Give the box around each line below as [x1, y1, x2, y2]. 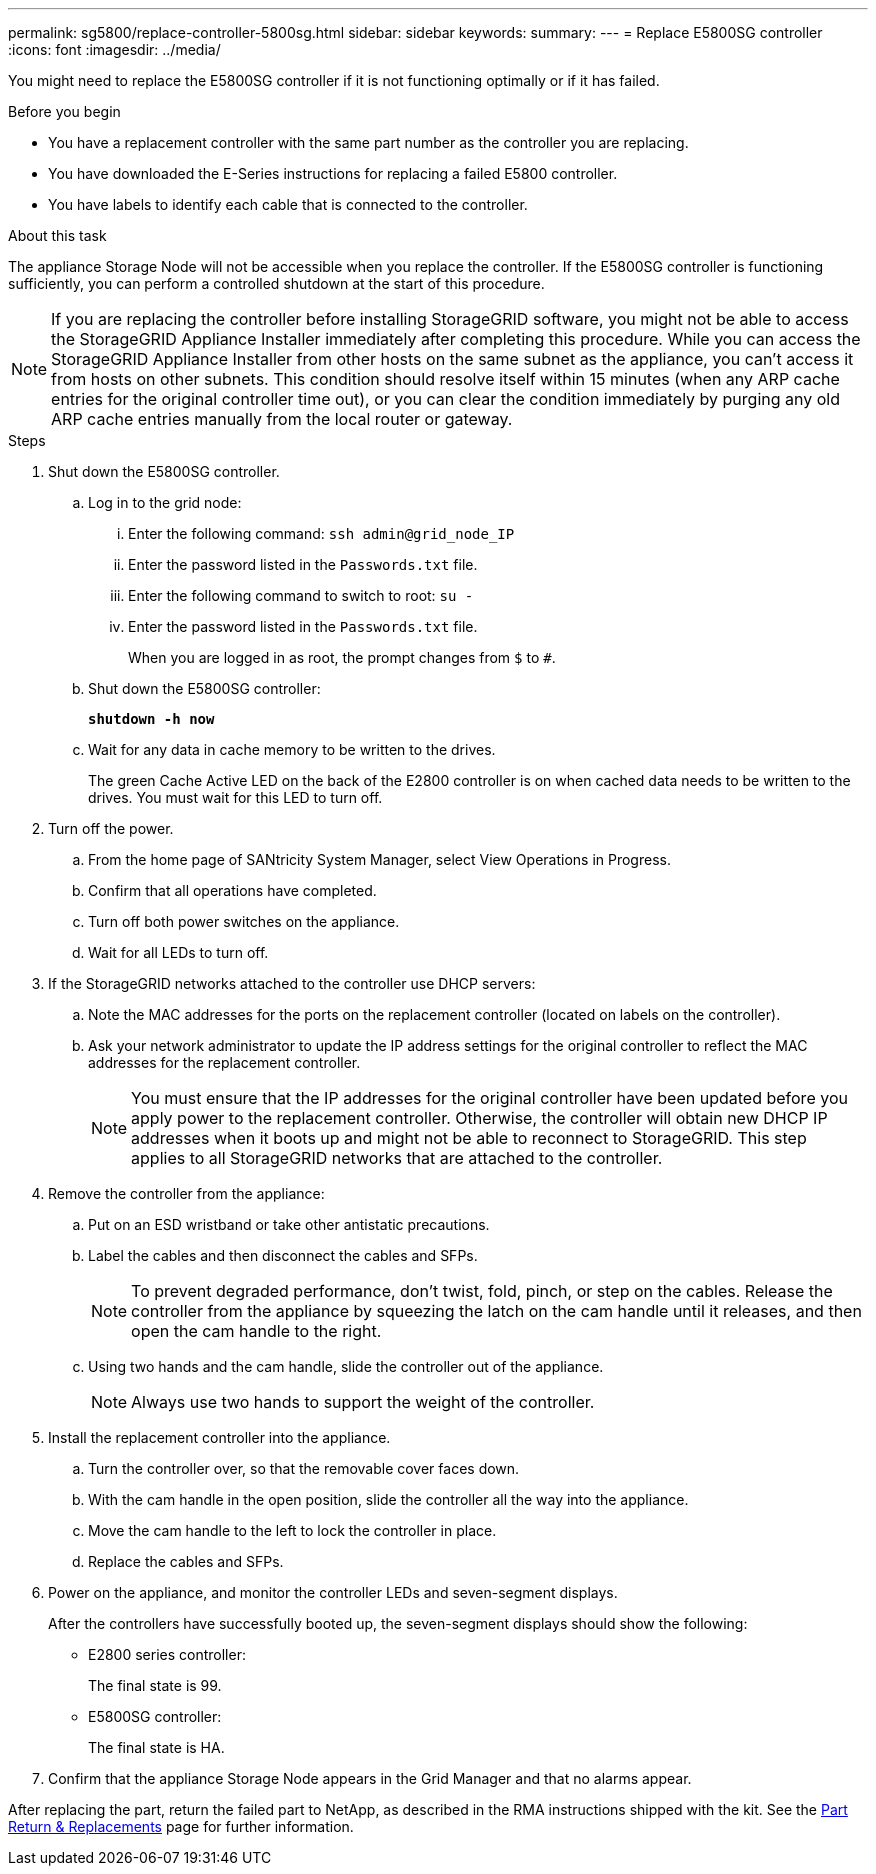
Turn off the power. [48, 820, 174, 837]
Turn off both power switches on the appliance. [88, 913, 400, 930]
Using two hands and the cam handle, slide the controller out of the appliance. [88, 1358, 604, 1375]
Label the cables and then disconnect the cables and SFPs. [88, 1247, 478, 1264]
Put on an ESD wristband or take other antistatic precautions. [88, 1216, 490, 1233]
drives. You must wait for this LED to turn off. [88, 789, 383, 806]
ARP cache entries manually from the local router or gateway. [51, 409, 513, 429]
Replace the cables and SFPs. [88, 1553, 284, 1570]
